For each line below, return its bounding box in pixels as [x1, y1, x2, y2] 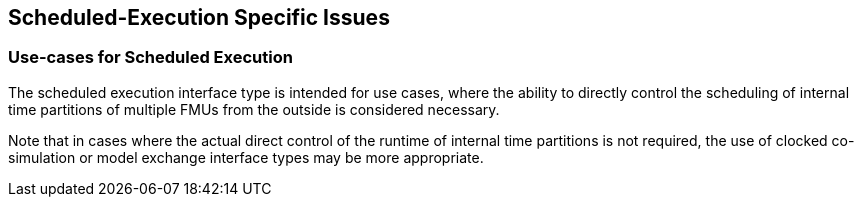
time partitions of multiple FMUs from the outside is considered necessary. [8, 100, 500, 118]
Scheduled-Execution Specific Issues [8, 5, 390, 30]
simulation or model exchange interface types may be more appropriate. [8, 148, 484, 166]
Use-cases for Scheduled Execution [8, 47, 293, 68]
